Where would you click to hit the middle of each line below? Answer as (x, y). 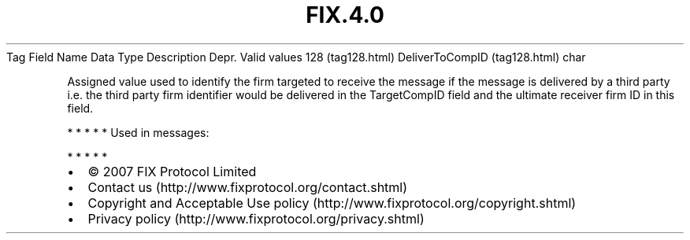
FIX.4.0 (345, 15)
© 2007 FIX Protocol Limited (172, 171)
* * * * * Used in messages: (138, 132)
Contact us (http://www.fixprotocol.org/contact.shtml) (248, 187)
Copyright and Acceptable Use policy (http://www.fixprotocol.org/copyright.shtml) (332, 203)
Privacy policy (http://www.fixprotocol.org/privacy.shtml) (256, 218)
